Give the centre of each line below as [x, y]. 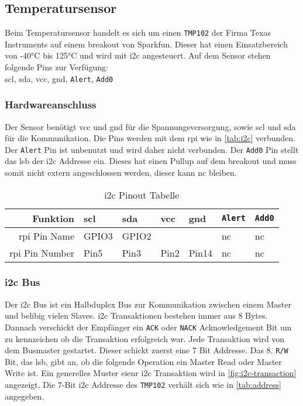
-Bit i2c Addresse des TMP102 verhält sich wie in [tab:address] [171, 385]
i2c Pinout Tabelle [142, 195]
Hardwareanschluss [51, 105]
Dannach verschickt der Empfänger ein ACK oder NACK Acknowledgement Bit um [148, 327]
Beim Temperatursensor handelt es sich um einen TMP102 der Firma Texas [138, 33]
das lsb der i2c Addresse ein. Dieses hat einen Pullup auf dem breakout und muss [151, 161]
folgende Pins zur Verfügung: [56, 67]
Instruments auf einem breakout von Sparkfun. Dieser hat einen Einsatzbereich [146, 44]
